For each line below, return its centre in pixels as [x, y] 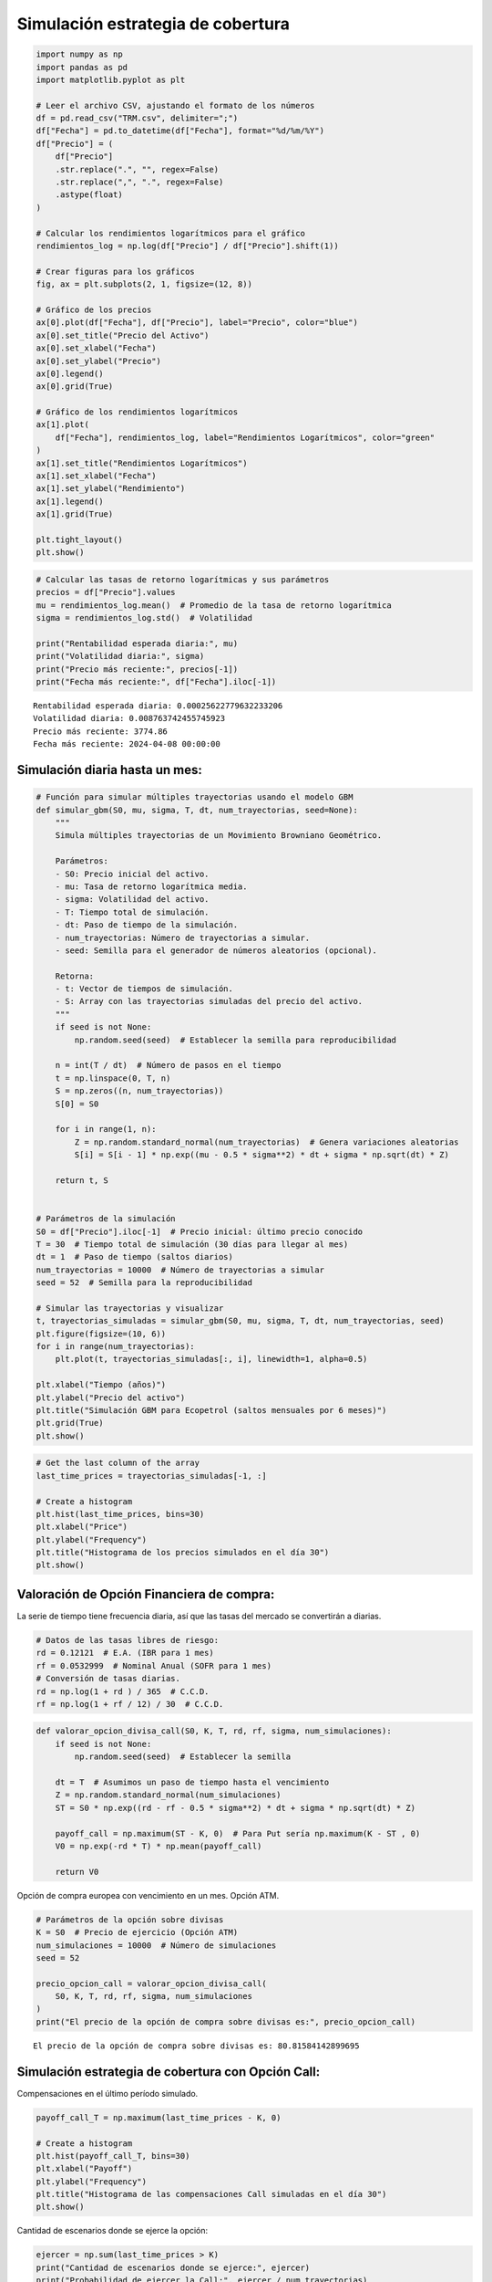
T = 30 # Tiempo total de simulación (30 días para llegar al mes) [192, 1244]
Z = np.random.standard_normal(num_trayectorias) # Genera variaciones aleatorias [266, 1142]
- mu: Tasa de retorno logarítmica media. [151, 886]
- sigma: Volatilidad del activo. [132, 900]
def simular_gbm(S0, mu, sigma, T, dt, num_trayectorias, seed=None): [197, 810]
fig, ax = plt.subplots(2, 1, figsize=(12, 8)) [144, 284]
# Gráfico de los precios [94, 309]
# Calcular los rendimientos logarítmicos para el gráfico [170, 233]
